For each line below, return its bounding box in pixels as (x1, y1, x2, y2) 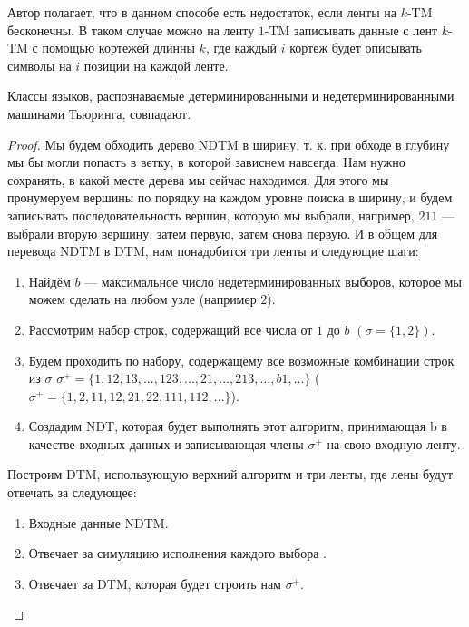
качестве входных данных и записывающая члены (28, 434, 304, 453)
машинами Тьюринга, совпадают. (7, 103, 191, 122)
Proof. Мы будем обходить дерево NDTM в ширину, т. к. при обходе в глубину (7, 134, 450, 153)
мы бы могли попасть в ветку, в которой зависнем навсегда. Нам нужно (7, 152, 405, 171)
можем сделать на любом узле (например (28, 289, 257, 309)
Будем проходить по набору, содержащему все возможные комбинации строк (28, 350, 454, 369)
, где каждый (205, 38, 278, 57)
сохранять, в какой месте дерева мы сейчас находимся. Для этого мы (7, 170, 389, 189)
